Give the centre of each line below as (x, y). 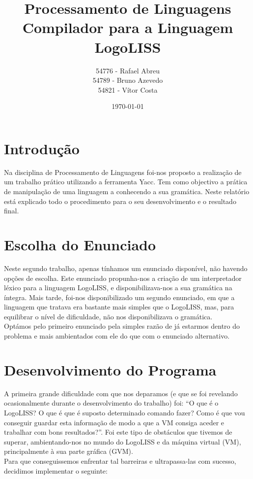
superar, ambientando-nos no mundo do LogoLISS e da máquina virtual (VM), (123, 441)
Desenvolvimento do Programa (110, 369)
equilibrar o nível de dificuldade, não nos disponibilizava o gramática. (108, 316)
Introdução (42, 148)
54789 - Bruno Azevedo (128, 80)
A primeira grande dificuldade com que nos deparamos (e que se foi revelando (121, 393)
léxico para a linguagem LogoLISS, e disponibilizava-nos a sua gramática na (118, 288)
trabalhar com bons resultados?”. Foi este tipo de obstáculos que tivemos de (118, 432)
